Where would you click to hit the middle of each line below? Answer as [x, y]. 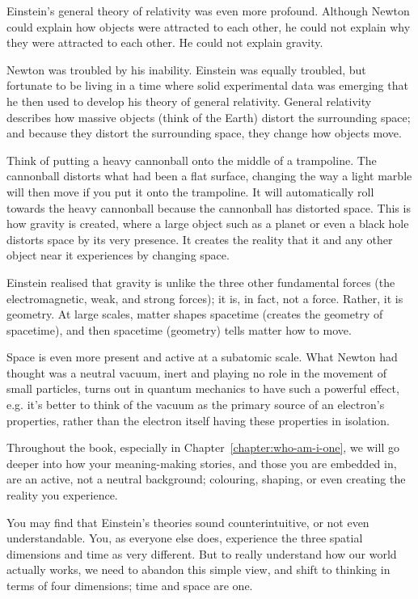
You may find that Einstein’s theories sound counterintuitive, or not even [188, 522]
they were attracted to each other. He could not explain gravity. [165, 42]
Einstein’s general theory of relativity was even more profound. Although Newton [208, 11]
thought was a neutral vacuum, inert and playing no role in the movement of [196, 372]
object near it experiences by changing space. [118, 255]
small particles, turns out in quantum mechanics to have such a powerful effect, [203, 388]
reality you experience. [62, 495]
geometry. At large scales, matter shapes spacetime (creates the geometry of [195, 314]
